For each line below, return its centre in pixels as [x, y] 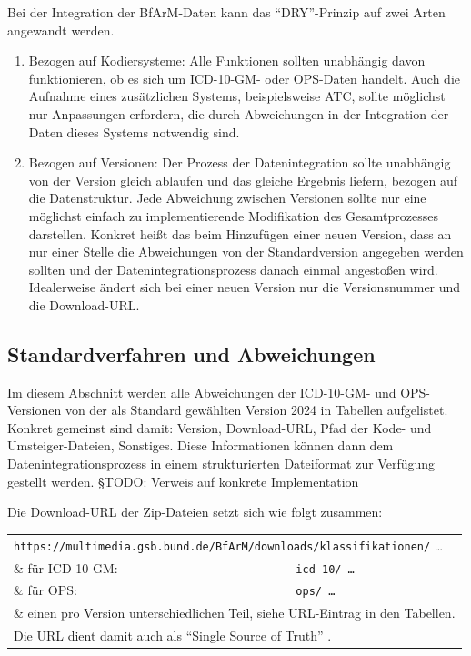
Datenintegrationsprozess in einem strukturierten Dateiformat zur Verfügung [221, 464]
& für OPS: [45, 590]
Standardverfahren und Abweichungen [191, 353]
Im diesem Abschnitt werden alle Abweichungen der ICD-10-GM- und [202, 392]
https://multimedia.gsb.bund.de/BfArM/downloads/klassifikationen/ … [229, 545]
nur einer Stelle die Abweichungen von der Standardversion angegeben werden [246, 252]
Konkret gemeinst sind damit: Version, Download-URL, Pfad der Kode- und [220, 427]
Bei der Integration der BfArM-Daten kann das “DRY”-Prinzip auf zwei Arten [226, 12]
